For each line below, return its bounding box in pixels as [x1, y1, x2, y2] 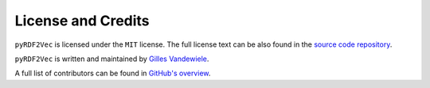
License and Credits [14, 12, 150, 29]
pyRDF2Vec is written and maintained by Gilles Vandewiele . [14, 54, 209, 63]
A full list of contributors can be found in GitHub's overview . [14, 68, 211, 78]
